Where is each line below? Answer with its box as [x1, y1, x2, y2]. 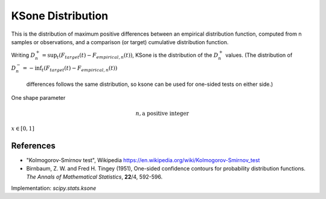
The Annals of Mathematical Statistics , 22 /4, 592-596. [26, 173, 163, 181]
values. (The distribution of [225, 51, 293, 59]
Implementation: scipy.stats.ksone [11, 184, 97, 192]
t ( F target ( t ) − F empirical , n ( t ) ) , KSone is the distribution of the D [56, 51, 219, 60]
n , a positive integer [135, 110, 190, 117]
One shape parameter [11, 94, 66, 101]
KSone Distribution [11, 9, 109, 22]
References [11, 140, 56, 151]
